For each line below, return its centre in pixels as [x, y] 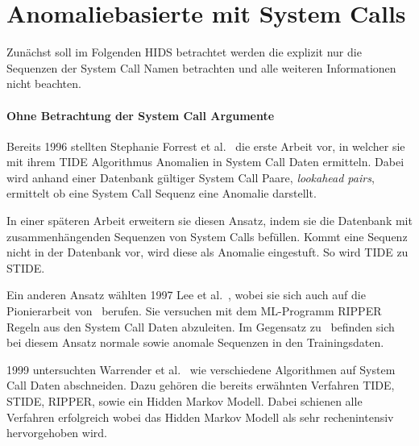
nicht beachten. [44, 83]
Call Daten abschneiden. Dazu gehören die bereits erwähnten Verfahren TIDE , [201, 385]
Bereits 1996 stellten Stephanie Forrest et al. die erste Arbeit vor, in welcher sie [206, 146]
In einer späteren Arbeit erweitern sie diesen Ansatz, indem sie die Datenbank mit [209, 221]
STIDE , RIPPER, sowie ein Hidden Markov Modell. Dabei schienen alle [185, 401]
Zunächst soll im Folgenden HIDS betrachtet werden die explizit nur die [184, 52]
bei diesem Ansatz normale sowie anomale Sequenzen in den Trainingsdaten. [195, 342]
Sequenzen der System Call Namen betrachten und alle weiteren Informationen [201, 67]
